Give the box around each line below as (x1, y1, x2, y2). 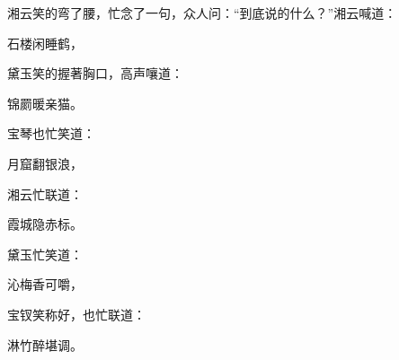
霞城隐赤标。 (7, 215, 83, 233)
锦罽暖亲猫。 (7, 93, 83, 112)
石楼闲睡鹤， (7, 33, 83, 52)
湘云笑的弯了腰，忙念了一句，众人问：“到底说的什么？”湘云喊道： (7, 4, 397, 22)
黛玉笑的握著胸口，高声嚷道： (7, 64, 183, 83)
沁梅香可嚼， (7, 275, 83, 294)
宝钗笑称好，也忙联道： (7, 304, 146, 323)
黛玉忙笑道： (7, 244, 83, 263)
